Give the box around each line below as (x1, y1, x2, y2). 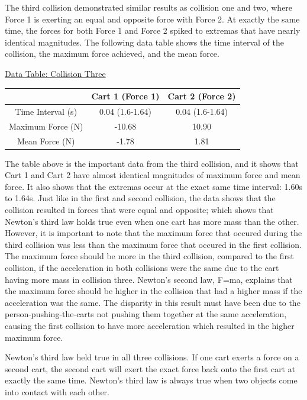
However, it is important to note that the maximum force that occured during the (5, 227, 302, 239)
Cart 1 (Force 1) (91, 90, 160, 102)
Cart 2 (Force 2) (167, 90, 236, 102)
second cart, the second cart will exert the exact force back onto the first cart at (5, 362, 296, 375)
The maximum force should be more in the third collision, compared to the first (5, 250, 294, 262)
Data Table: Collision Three (5, 67, 106, 79)
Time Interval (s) (15, 105, 77, 117)
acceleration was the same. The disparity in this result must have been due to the (5, 296, 300, 308)
